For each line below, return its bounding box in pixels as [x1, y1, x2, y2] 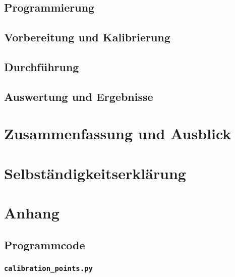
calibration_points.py [4, 264, 93, 272]
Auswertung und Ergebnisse [4, 88, 153, 104]
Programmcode [4, 237, 85, 252]
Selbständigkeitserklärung [4, 162, 186, 183]
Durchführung [4, 59, 79, 74]
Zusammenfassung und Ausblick [4, 123, 231, 144]
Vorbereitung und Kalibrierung [4, 29, 170, 45]
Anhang [4, 202, 60, 223]
